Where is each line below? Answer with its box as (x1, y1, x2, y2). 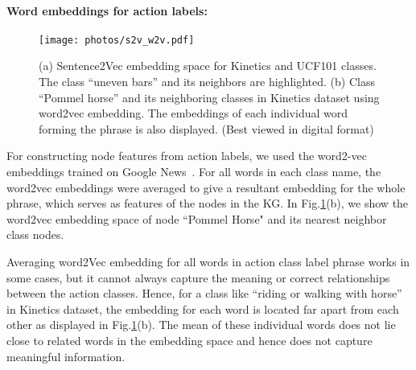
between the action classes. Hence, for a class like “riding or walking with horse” (6, 285, 402, 302)
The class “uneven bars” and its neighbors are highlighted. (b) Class (39, 73, 375, 90)
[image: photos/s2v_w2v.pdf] (39, 34, 195, 46)
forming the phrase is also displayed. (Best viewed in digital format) (39, 120, 374, 137)
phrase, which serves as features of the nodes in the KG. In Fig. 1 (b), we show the (6, 195, 409, 212)
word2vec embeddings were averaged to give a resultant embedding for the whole (6, 179, 406, 195)
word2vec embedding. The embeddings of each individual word (39, 105, 348, 121)
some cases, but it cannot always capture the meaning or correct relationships (6, 269, 390, 286)
